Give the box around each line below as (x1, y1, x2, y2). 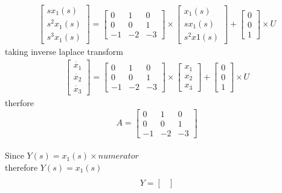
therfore (5, 96, 34, 109)
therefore (5, 160, 38, 173)
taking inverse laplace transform (5, 45, 123, 58)
